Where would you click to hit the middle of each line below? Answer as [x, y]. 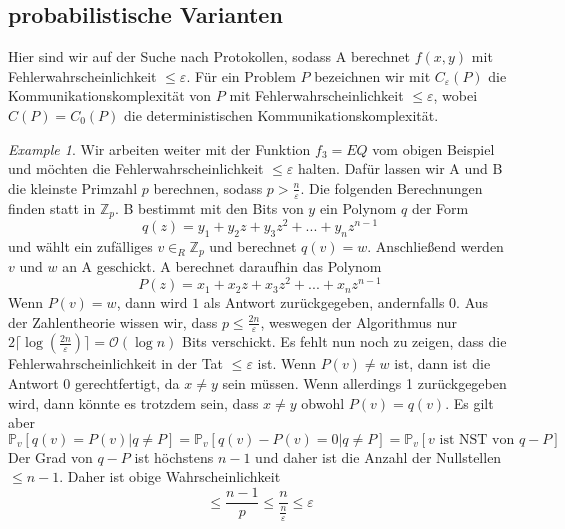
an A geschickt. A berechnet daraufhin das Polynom [222, 266]
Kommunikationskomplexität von [110, 95]
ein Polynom [358, 207]
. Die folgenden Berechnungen [391, 187]
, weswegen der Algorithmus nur [359, 321]
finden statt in [52, 207]
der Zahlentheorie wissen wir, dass [113, 321]
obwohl [323, 402]
